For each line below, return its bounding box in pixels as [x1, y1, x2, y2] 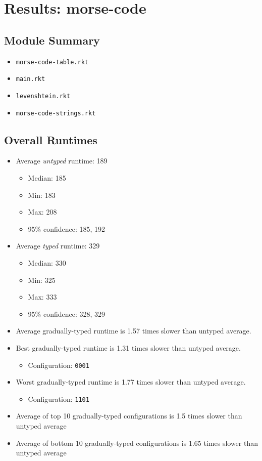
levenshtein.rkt [16, 92, 71, 100]
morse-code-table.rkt [16, 58, 88, 66]
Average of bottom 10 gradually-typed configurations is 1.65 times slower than [16, 437, 258, 448]
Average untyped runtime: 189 [16, 155, 108, 166]
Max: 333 [28, 291, 57, 302]
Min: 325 [28, 274, 56, 285]
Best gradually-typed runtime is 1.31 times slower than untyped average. [16, 342, 241, 353]
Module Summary [4, 32, 100, 48]
